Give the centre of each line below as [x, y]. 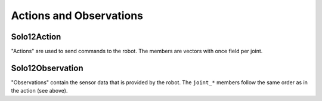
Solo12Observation [47, 68]
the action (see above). [39, 91]
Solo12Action [36, 37]
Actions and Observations [77, 16]
